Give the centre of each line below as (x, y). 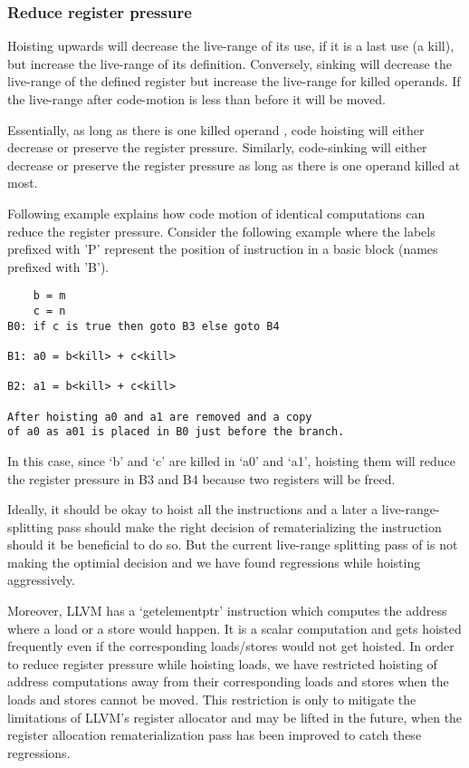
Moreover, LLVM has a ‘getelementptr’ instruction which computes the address (227, 611)
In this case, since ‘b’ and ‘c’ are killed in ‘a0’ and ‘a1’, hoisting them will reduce (232, 460)
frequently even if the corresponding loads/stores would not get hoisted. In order (231, 646)
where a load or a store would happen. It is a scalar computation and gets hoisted (234, 628)
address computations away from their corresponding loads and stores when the (228, 681)
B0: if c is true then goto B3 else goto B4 (144, 326)
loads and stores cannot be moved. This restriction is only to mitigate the (212, 700)
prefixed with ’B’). (58, 266)
